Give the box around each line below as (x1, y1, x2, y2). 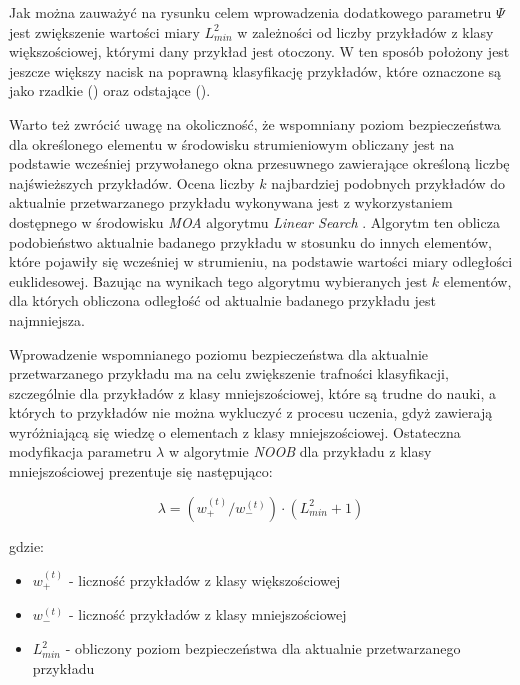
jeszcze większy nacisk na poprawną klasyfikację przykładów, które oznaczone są (9, 60, 502, 81)
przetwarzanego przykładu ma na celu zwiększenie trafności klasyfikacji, (9, 363, 449, 384)
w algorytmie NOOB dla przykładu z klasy (168, 441, 432, 462)
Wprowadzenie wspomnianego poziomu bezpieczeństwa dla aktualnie (9, 343, 429, 364)
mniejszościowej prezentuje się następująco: (9, 461, 273, 482)
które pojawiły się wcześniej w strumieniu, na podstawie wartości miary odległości (9, 251, 513, 272)
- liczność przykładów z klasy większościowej (68, 570, 341, 591)
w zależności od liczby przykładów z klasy (237, 21, 494, 42)
